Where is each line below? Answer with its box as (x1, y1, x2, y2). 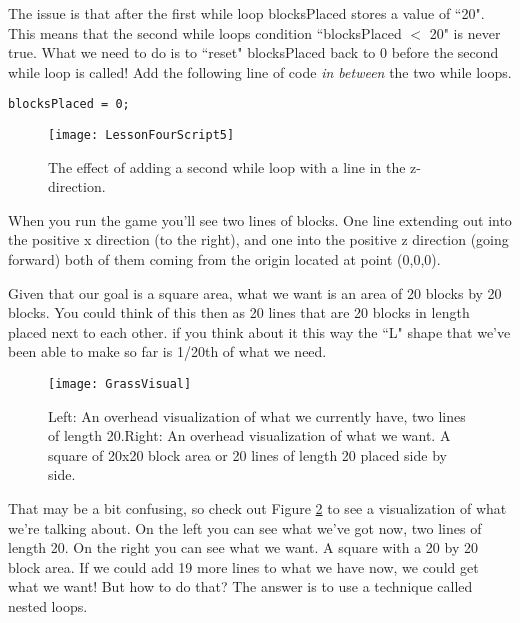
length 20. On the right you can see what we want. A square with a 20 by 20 (8, 537, 478, 558)
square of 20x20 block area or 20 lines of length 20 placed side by (48, 444, 447, 465)
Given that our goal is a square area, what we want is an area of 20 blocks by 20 (8, 282, 502, 303)
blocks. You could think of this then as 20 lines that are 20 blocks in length (8, 302, 470, 323)
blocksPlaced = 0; (8, 97, 130, 112)
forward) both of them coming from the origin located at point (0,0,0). (8, 249, 441, 270)
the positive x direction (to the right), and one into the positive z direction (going (8, 229, 509, 250)
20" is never (429, 22, 501, 43)
